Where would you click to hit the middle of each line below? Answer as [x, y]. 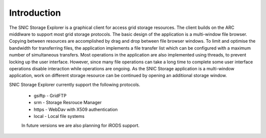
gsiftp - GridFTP [50, 96]
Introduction [35, 13]
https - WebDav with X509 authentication [76, 109]
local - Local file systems [59, 116]
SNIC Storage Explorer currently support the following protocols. [75, 84]
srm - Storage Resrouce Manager [68, 103]
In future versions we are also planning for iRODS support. [81, 125]
